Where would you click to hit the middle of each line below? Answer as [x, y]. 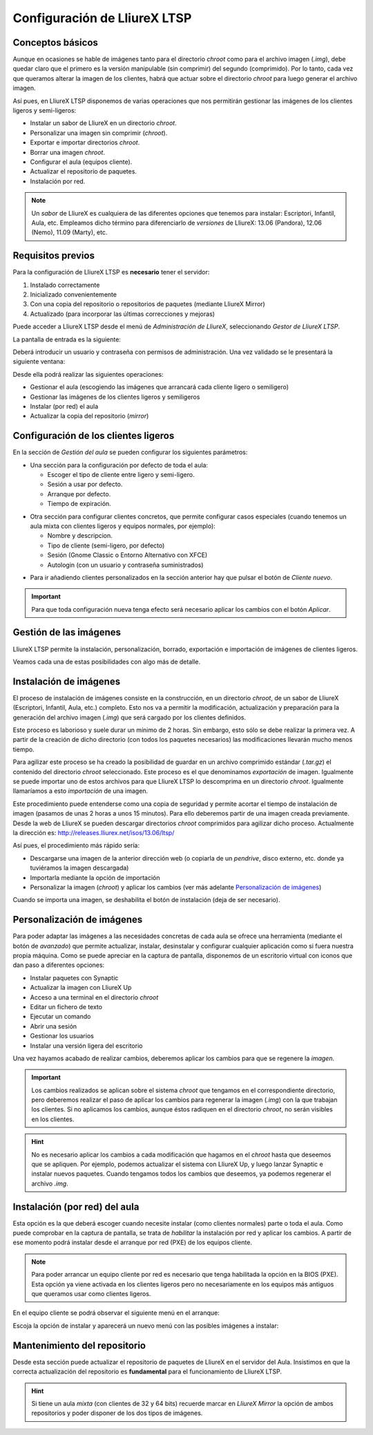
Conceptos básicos [55, 43]
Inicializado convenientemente [74, 294]
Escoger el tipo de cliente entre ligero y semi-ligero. [121, 474]
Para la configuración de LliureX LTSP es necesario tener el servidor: [111, 272]
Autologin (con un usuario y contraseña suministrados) [125, 565]
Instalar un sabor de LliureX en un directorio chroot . [104, 123]
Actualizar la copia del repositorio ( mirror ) [89, 416]
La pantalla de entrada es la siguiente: [67, 339]
